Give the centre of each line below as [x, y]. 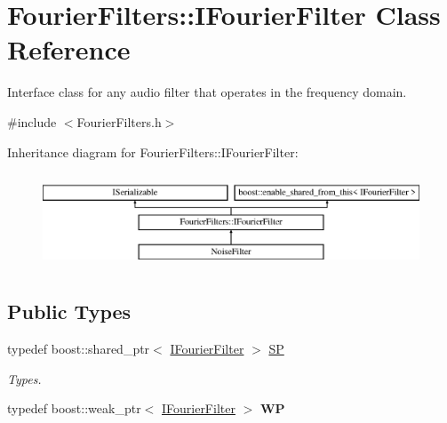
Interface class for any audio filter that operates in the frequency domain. [207, 92]
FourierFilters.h [119, 121]
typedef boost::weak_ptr [74, 408]
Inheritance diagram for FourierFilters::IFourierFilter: [153, 152]
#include [32, 121]
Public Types [69, 311]
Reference [69, 49]
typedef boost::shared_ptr [79, 349]
